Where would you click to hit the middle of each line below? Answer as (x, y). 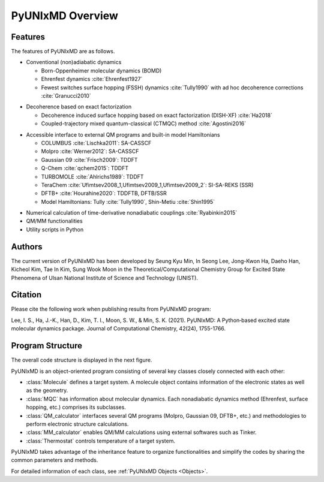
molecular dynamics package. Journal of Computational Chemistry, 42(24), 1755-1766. (118, 329)
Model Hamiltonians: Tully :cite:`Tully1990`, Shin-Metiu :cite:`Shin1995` (128, 201)
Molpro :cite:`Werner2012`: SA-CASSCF (90, 151)
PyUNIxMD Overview (64, 16)
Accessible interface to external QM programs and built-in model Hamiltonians (123, 134)
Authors (27, 247)
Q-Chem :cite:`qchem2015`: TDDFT (85, 168)
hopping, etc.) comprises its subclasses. (76, 407)
